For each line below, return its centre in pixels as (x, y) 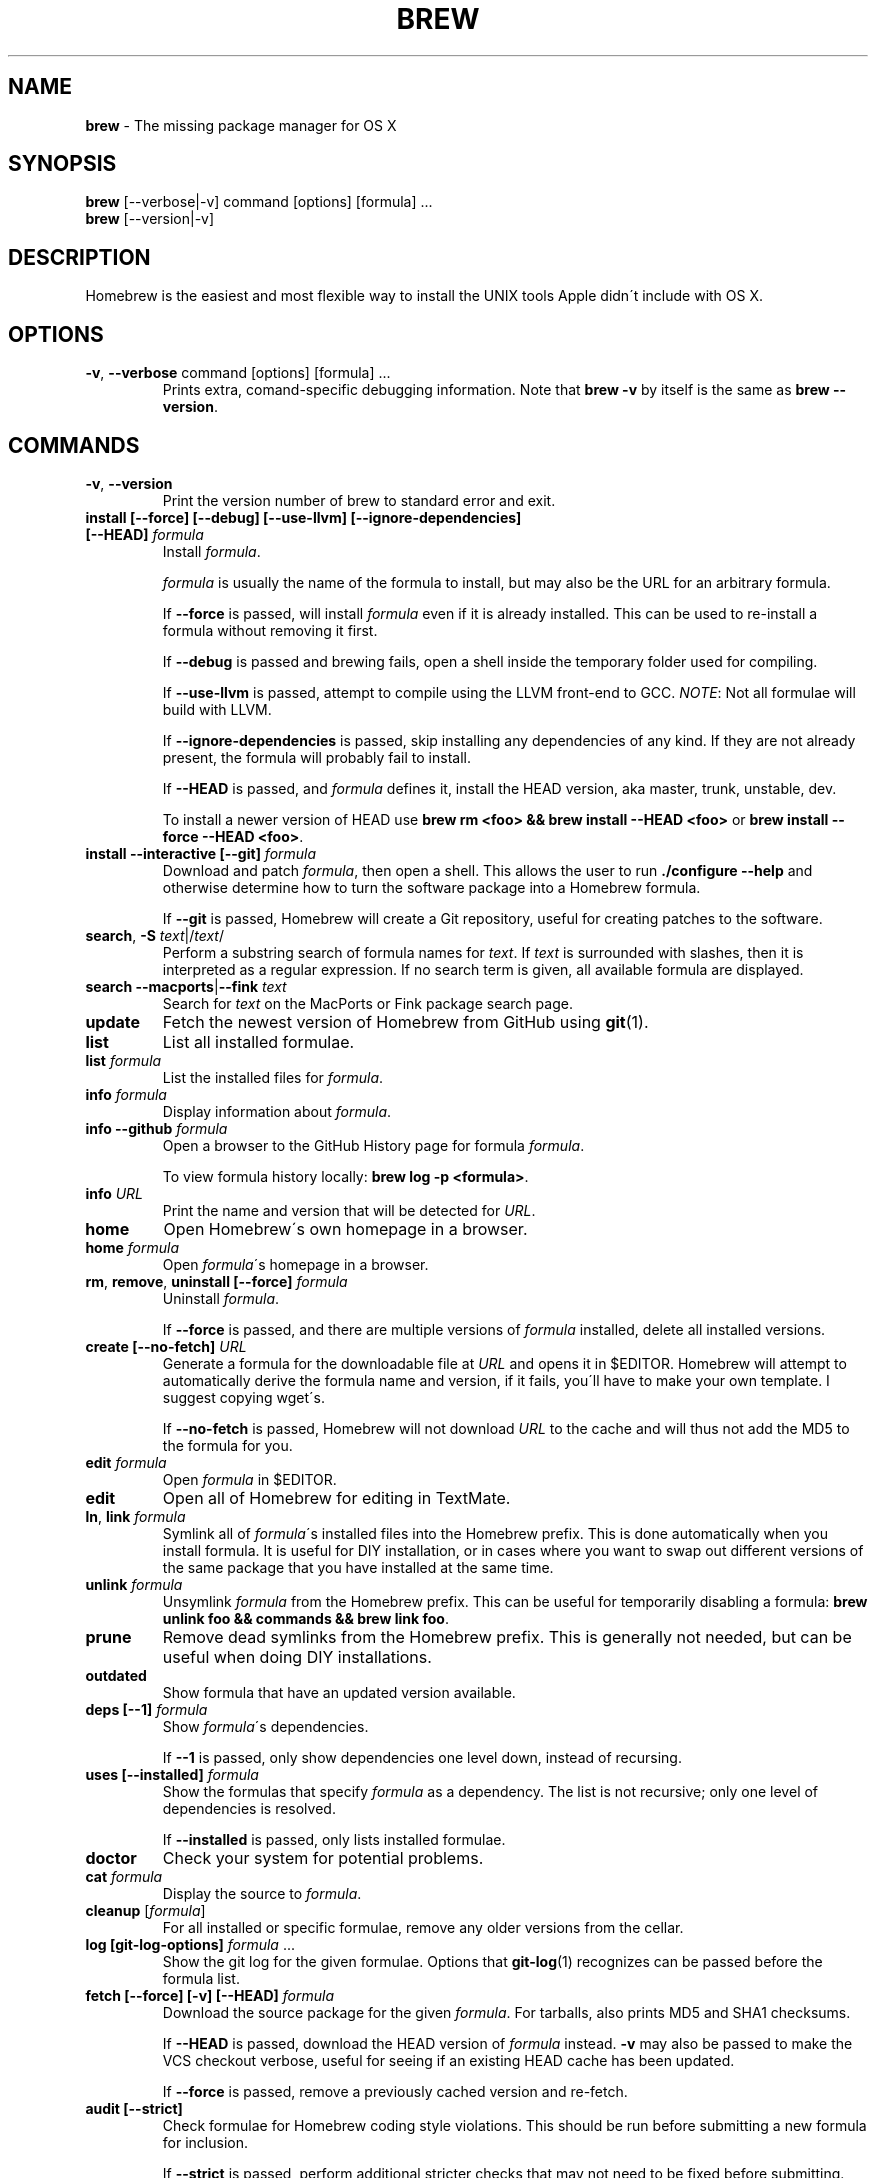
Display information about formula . (277, 1111)
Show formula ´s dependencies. (265, 1726)
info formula (126, 1094)
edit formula (126, 1462)
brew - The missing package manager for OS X (241, 125)
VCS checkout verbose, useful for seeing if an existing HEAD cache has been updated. (448, 2060)
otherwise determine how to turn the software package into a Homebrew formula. (431, 887)
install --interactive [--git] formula (201, 853)
